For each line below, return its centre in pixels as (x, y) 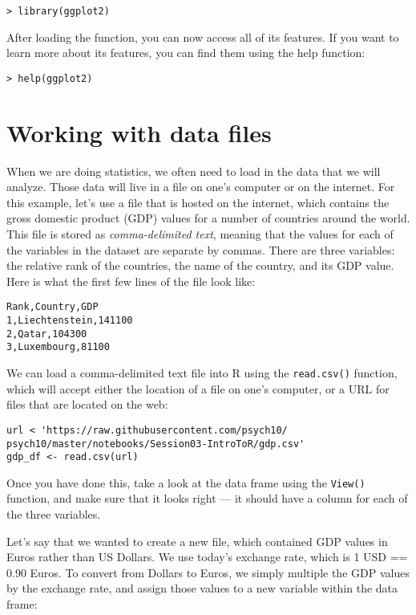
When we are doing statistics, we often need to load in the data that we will (194, 171)
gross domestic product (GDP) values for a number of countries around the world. (208, 218)
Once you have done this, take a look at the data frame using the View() (186, 482)
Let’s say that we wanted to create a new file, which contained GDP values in (197, 541)
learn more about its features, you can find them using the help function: (186, 53)
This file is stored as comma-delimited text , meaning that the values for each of (200, 234)
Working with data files (139, 132)
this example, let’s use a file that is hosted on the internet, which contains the (198, 202)
